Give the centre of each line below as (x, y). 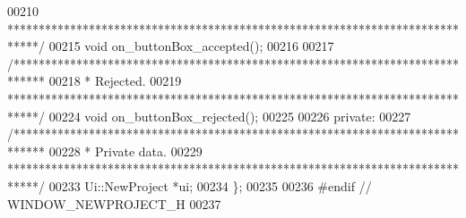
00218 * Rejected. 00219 (115, 81)
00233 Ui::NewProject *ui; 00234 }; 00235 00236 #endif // (210, 185)
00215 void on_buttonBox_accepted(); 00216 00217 (191, 46)
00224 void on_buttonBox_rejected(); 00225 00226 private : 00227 (230, 116)
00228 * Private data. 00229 (125, 151)
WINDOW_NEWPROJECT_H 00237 (114, 203)
